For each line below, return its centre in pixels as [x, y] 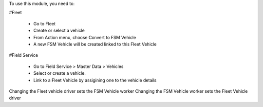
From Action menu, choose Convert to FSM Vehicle [85, 37]
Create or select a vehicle [59, 31]
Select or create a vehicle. [60, 73]
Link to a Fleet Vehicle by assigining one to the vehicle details [95, 80]
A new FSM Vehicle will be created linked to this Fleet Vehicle [95, 44]
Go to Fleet [45, 23]
